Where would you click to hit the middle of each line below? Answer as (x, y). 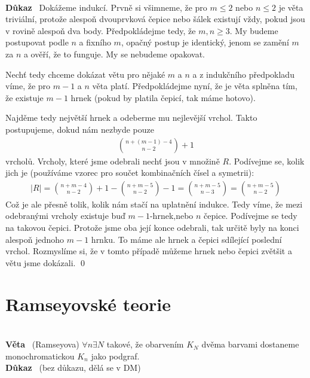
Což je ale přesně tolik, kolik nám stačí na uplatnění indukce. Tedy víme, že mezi (154, 204)
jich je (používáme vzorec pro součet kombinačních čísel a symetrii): (130, 173)
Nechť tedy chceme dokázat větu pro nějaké (85, 74)
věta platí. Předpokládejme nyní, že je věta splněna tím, (195, 86)
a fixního (95, 42)
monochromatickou (40, 356)
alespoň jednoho (35, 239)
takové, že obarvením (145, 344)
